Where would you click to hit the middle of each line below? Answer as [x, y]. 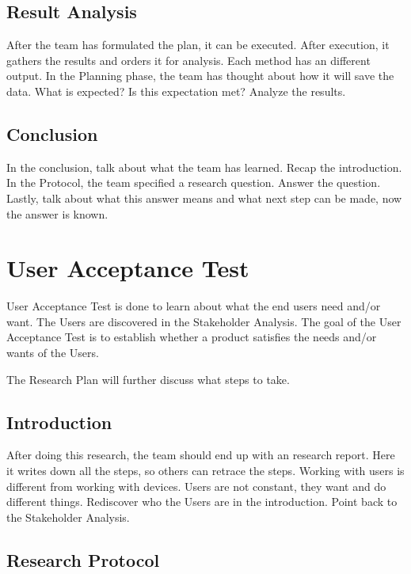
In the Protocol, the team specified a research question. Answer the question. [194, 182]
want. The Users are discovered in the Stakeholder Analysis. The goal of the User [204, 321]
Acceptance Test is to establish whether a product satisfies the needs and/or [192, 337]
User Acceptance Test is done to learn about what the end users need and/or [194, 306]
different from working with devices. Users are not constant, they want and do [196, 486]
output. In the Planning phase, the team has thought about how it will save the [200, 76]
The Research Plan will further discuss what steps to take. [148, 379]
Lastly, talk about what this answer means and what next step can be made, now [204, 198]
